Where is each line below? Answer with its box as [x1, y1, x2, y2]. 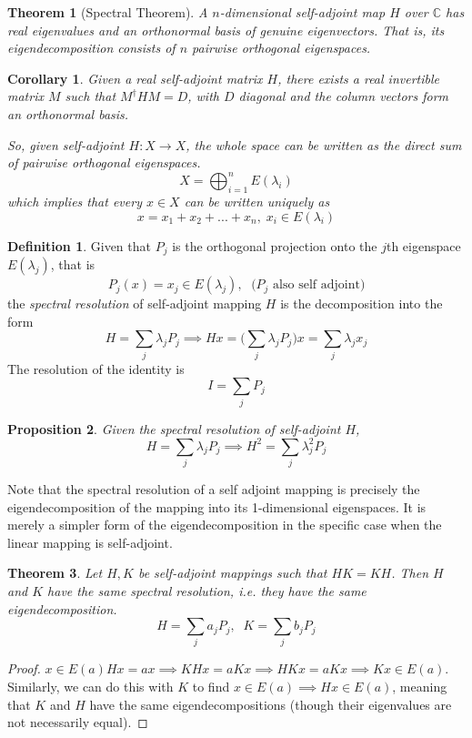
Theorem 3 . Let [7, 563, 103, 582]
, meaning [392, 677, 447, 696]
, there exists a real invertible [277, 68, 439, 87]
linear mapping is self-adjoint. [7, 532, 173, 551]
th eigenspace [386, 236, 461, 255]
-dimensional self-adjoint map [219, 3, 386, 21]
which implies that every [7, 192, 142, 211]
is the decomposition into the [280, 294, 443, 313]
